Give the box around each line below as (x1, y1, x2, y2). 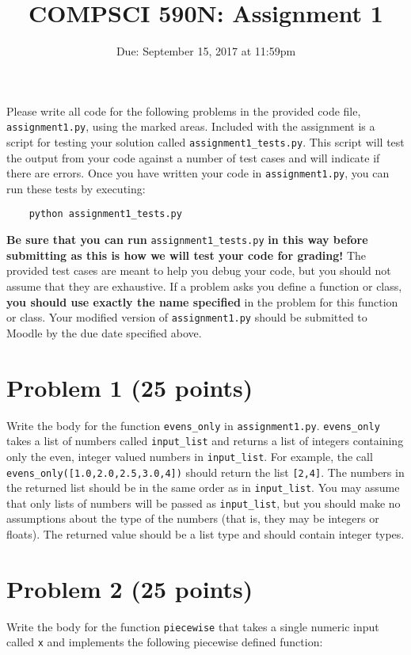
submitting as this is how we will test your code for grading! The (6, 246, 367, 263)
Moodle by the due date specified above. (6, 324, 202, 341)
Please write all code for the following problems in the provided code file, (6, 102, 361, 119)
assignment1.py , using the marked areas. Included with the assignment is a (6, 118, 375, 135)
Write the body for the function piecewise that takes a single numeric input (6, 618, 379, 634)
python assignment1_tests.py (29, 208, 182, 220)
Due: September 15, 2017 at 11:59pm (116, 43, 296, 59)
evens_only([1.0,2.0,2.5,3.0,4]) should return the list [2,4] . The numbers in (6, 463, 405, 480)
